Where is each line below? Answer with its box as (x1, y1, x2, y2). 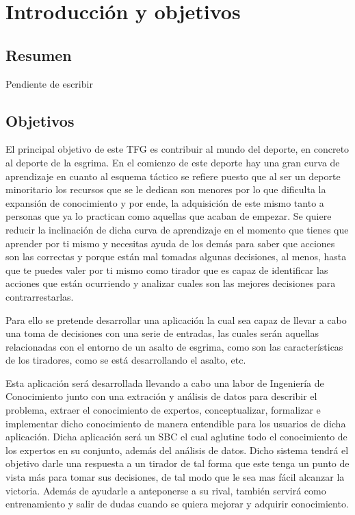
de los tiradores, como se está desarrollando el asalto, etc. (5, 353, 246, 367)
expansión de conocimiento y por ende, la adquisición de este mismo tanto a (5, 195, 324, 210)
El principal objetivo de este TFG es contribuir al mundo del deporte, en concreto (5, 142, 350, 156)
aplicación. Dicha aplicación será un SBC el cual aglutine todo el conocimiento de (5, 429, 347, 444)
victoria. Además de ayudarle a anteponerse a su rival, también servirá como (5, 483, 326, 497)
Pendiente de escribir (5, 76, 93, 90)
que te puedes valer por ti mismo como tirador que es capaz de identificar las (5, 262, 328, 277)
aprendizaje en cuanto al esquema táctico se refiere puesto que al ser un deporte (5, 168, 341, 183)
